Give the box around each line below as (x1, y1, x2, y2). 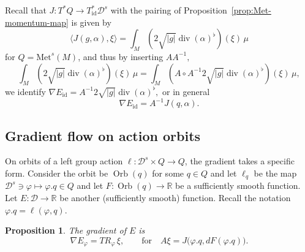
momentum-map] (5, 15, 69, 28)
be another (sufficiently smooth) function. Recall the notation (59, 191, 291, 204)
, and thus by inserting (78, 50, 164, 63)
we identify (5, 85, 46, 97)
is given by (71, 15, 111, 28)
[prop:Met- (231, 4, 271, 16)
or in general (162, 85, 210, 97)
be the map (254, 166, 297, 179)
